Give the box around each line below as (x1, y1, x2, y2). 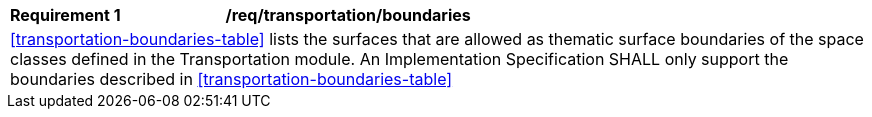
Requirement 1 (10, 5, 121, 25)
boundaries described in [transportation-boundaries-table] (10, 69, 453, 89)
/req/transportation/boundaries (225, 5, 471, 25)
